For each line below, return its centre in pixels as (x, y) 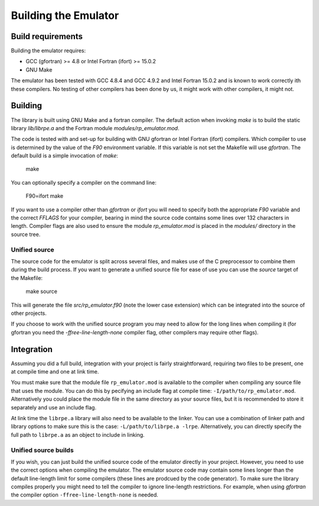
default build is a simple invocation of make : (64, 156)
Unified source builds (42, 450)
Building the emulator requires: (48, 51)
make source (41, 291)
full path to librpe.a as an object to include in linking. (78, 434)
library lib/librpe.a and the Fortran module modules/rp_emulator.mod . (95, 128)
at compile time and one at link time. (55, 372)
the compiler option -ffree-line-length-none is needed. (85, 495)
